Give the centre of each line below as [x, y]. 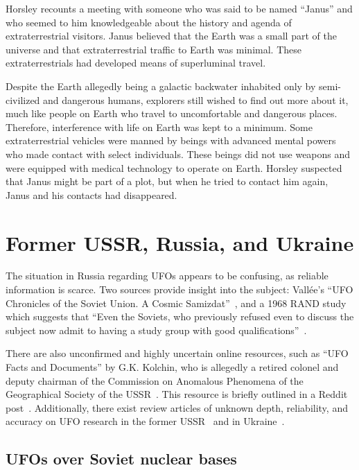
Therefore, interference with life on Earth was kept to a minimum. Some [159, 127]
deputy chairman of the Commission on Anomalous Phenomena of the [155, 380]
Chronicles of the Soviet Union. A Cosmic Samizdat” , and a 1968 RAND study [176, 303]
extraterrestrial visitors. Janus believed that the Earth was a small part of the [171, 36]
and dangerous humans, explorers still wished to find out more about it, [196, 99]
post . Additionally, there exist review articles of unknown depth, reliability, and [177, 407]
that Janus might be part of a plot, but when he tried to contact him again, [167, 181]
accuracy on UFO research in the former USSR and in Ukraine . [145, 421]
